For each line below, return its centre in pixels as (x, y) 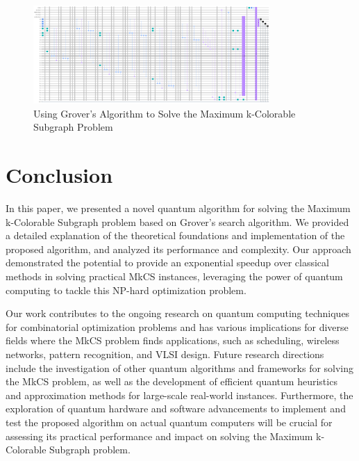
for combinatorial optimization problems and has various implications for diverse (177, 326)
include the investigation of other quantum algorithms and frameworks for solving (180, 367)
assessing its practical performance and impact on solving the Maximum (159, 436)
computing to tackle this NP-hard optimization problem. (126, 290)
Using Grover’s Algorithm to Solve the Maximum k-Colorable (165, 113)
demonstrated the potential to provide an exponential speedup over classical (167, 262)
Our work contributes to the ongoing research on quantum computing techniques (178, 313)
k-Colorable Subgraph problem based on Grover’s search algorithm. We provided (177, 221)
